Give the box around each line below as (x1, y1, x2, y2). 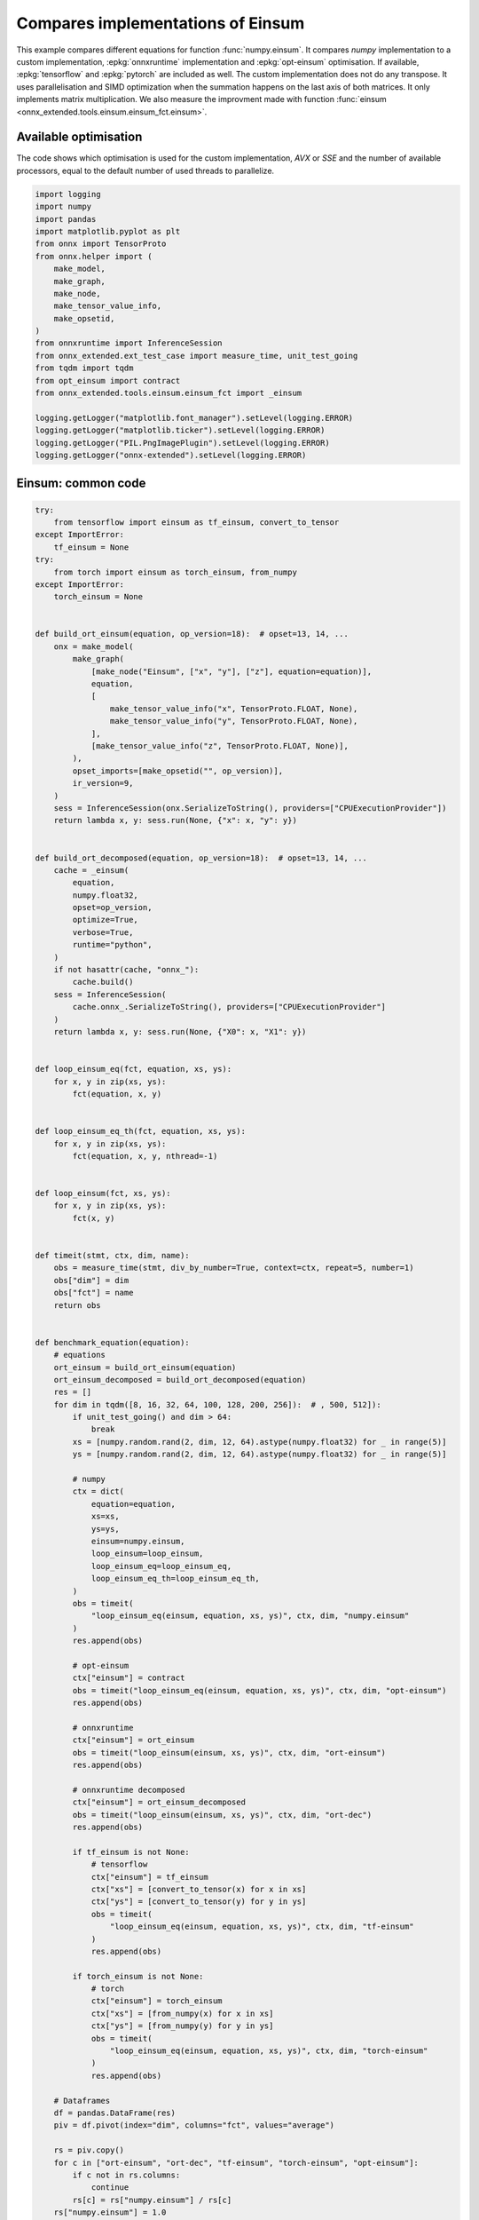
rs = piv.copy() (53, 2145, 124, 2155)
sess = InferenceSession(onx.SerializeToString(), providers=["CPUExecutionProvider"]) (53, 803, 447, 813)
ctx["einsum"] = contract (72, 1673, 185, 1683)
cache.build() (72, 977, 134, 987)
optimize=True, (72, 915, 139, 925)
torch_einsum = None (53, 591, 144, 602)
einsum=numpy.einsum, (90, 1536, 185, 1546)
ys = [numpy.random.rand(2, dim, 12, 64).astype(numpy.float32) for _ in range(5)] (72, 1449, 447, 1460)
